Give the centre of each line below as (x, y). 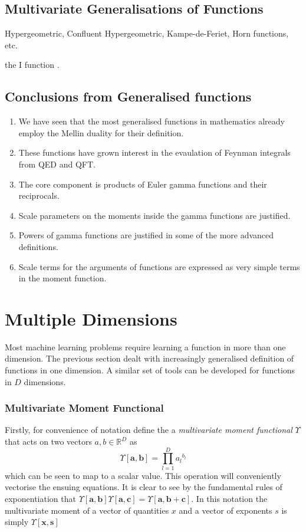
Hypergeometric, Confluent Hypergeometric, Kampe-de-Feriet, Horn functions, (147, 33)
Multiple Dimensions (91, 318)
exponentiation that (40, 498)
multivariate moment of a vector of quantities (87, 510)
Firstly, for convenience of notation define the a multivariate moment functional (149, 430)
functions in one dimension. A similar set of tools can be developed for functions (150, 370)
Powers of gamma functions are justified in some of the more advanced (146, 235)
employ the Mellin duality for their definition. (101, 132)
